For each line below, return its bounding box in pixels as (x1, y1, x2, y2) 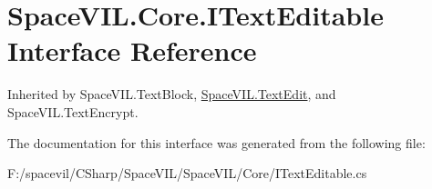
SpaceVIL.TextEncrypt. (7, 102, 139, 121)
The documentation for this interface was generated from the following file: (7, 133, 426, 152)
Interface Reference (7, 32, 257, 69)
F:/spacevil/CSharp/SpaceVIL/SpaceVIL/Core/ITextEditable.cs (7, 164, 367, 183)
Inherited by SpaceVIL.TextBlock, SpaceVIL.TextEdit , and (7, 85, 336, 104)
